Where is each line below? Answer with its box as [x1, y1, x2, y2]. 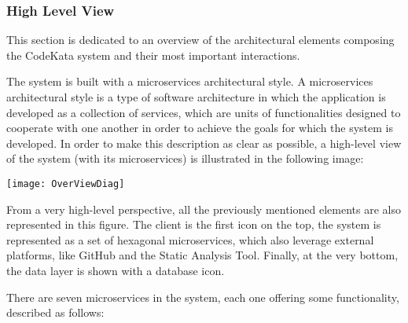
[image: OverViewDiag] [6, 178, 125, 189]
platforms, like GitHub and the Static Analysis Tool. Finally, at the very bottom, [6, 247, 399, 263]
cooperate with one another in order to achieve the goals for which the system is [6, 119, 394, 136]
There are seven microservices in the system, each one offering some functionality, [6, 288, 399, 305]
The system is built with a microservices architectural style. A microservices [6, 73, 373, 90]
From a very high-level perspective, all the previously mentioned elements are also [6, 200, 401, 217]
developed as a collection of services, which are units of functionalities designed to [6, 104, 401, 120]
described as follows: [6, 304, 105, 321]
